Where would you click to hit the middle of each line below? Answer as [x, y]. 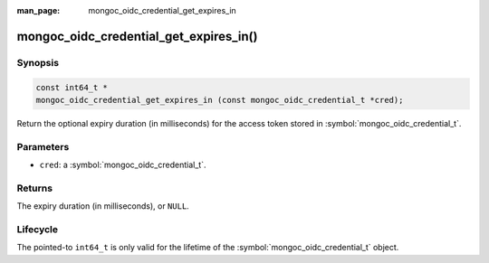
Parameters [43, 146]
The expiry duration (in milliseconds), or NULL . [103, 206]
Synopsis [38, 62]
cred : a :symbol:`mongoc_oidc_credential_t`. [123, 165]
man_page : [38, 10]
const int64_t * [72, 87]
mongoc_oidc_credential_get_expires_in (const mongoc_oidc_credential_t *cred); [220, 100]
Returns [35, 188]
